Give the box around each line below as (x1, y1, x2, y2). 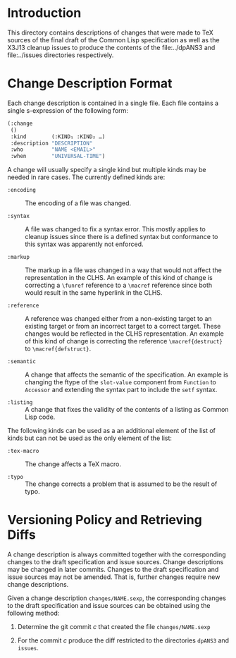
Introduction (7, 5, 82, 21)
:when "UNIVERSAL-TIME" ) (10, 153, 106, 160)
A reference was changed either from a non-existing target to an (25, 315, 213, 323)
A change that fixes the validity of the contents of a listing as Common (25, 406, 229, 414)
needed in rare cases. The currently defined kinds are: (7, 173, 166, 181)
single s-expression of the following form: (7, 106, 129, 114)
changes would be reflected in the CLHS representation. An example (25, 329, 224, 338)
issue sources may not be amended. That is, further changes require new (7, 573, 221, 581)
